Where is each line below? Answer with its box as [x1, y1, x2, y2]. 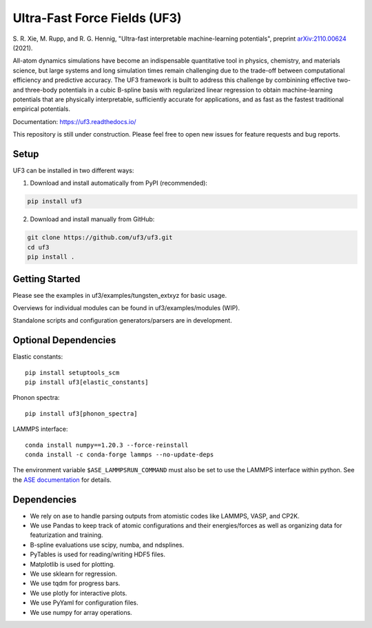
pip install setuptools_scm [25, 369, 120, 376]
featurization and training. [30, 531, 103, 539]
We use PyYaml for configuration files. [30, 598, 138, 607]
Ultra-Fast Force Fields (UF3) [12, 10, 182, 26]
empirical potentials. [12, 105, 70, 113]
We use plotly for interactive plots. [30, 589, 127, 597]
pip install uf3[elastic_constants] [25, 378, 149, 386]
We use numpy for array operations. [30, 608, 132, 616]
